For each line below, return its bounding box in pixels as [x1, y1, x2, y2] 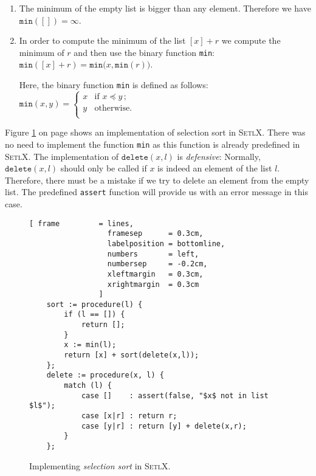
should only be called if [60, 162, 147, 174]
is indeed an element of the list [157, 162, 272, 174]
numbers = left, [107, 249, 199, 258]
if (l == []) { [64, 310, 125, 319]
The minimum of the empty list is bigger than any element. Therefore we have [19, 2, 311, 14]
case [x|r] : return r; [81, 412, 177, 421]
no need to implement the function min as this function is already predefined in [5, 137, 300, 150]
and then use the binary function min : [74, 46, 215, 58]
